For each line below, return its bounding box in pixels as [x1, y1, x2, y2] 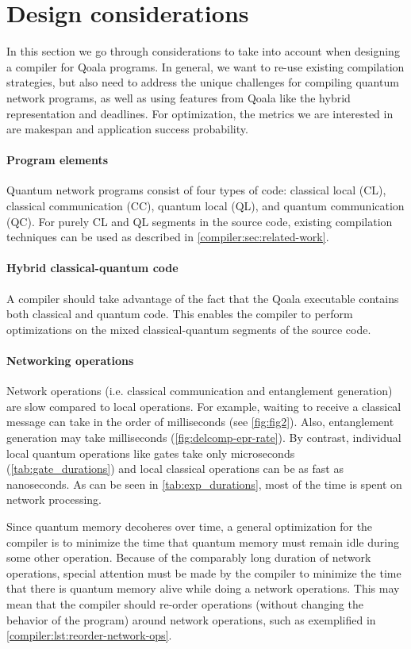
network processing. [6, 491, 102, 508]
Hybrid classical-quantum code [6, 259, 179, 276]
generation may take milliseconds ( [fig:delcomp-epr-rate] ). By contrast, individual [6, 429, 401, 446]
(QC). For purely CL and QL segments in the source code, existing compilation [6, 213, 393, 229]
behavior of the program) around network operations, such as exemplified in [6, 611, 376, 628]
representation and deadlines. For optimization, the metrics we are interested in [6, 105, 394, 121]
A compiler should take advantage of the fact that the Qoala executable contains [6, 290, 399, 306]
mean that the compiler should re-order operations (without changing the [6, 595, 363, 612]
